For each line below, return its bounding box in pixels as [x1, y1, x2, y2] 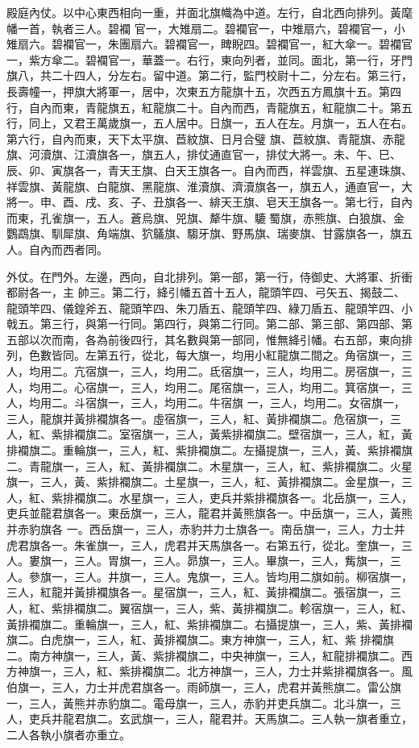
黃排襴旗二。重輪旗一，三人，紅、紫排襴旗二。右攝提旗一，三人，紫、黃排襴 [6, 615, 413, 632]
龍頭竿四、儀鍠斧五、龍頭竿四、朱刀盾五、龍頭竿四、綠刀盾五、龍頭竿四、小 [6, 299, 413, 316]
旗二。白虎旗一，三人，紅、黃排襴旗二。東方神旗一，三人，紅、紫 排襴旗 [6, 631, 394, 648]
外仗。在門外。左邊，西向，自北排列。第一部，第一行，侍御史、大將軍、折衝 [6, 268, 413, 285]
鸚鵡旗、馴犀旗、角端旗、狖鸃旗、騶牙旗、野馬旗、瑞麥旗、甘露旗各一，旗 [6, 225, 401, 242]
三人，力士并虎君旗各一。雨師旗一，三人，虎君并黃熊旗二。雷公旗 [51, 678, 401, 695]
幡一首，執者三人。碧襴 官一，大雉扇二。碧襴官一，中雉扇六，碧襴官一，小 [6, 19, 405, 36]
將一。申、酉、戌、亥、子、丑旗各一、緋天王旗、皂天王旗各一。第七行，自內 [6, 193, 413, 210]
